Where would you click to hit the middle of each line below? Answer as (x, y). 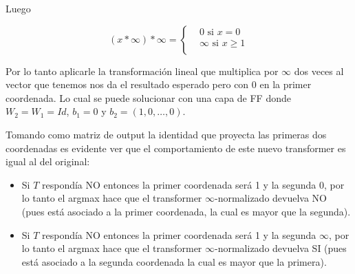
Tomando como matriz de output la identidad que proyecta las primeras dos (166, 134)
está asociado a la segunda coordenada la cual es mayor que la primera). (174, 261)
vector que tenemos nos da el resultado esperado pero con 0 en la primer (159, 84)
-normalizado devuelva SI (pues (281, 248)
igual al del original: (48, 161)
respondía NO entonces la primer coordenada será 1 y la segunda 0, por (193, 184)
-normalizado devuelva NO (271, 198)
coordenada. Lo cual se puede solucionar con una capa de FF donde (148, 97)
